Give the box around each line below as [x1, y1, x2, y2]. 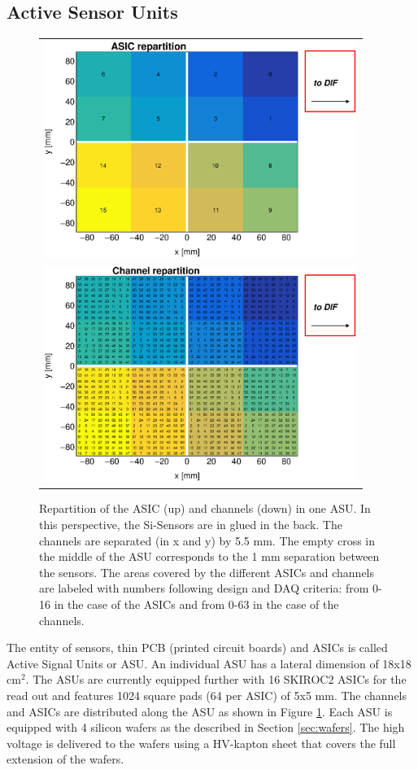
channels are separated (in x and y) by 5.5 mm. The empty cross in [39, 532, 375, 549]
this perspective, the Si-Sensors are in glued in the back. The [39, 515, 342, 532]
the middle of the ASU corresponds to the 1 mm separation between [39, 548, 380, 565]
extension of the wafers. [7, 750, 124, 768]
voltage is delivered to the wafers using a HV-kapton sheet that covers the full [7, 734, 396, 751]
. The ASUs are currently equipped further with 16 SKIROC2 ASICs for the [25, 671, 407, 688]
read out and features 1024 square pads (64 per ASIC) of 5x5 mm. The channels [7, 686, 407, 703]
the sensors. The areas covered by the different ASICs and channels [39, 563, 375, 580]
